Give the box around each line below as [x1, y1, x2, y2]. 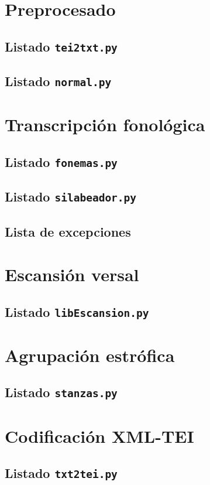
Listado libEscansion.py [5, 302, 149, 320]
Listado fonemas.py [5, 152, 118, 170]
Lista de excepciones [5, 222, 131, 240]
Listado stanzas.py [5, 383, 118, 401]
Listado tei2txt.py [5, 37, 118, 55]
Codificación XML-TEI [5, 423, 194, 448]
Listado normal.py [5, 72, 112, 90]
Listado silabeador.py [5, 187, 137, 206]
